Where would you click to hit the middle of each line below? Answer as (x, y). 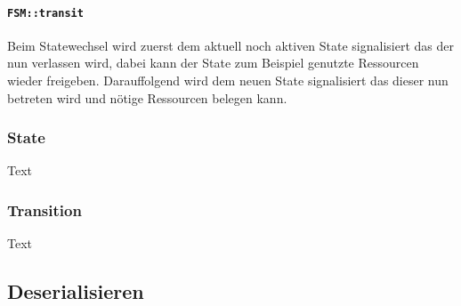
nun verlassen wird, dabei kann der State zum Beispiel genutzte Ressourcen (213, 63)
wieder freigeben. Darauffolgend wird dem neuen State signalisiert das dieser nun (228, 81)
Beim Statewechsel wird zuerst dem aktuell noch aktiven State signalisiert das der (230, 45)
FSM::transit (45, 13)
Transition (44, 209)
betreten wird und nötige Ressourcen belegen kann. (147, 97)
